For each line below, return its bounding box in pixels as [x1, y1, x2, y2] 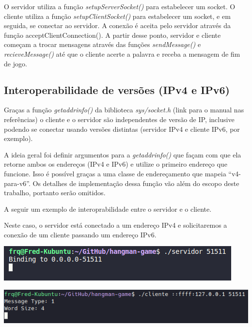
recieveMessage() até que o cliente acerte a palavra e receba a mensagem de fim [4, 48, 240, 59]
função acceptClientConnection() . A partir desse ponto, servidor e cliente [4, 30, 221, 40]
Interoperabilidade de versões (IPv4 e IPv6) [4, 82, 230, 97]
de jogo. [4, 58, 27, 68]
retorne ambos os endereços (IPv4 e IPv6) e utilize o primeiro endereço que [4, 159, 227, 169]
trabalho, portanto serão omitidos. [4, 187, 106, 198]
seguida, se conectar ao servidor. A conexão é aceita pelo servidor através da [4, 20, 231, 31]
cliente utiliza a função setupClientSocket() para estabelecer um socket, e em [4, 11, 231, 21]
